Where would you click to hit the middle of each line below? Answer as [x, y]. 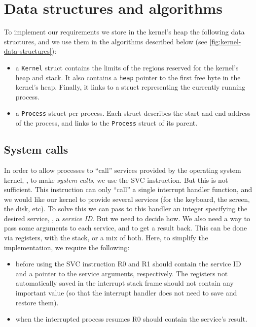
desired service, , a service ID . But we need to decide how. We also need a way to [127, 218]
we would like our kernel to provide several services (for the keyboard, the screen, [127, 199]
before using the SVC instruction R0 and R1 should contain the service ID [128, 264]
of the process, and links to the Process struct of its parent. [107, 123]
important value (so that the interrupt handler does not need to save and [126, 293]
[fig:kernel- [225, 41]
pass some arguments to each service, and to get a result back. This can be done [126, 228]
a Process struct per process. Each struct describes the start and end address [133, 113]
